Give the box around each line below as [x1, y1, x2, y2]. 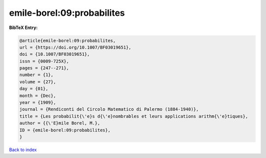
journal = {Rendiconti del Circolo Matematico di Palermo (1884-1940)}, [19, 106, 199, 112]
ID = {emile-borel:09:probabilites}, [19, 127, 111, 133]
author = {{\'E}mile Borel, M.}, [19, 121, 100, 126]
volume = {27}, [19, 79, 56, 85]
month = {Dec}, [19, 93, 56, 98]
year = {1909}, [19, 100, 56, 105]
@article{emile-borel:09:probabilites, [19, 37, 116, 43]
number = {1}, [19, 72, 54, 78]
